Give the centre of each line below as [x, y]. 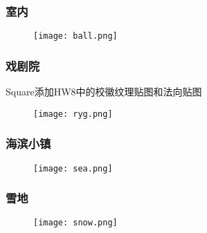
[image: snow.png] [75, 223]
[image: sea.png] [73, 168]
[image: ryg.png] [73, 114]
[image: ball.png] [75, 36]
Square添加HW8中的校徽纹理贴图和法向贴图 [104, 92]
